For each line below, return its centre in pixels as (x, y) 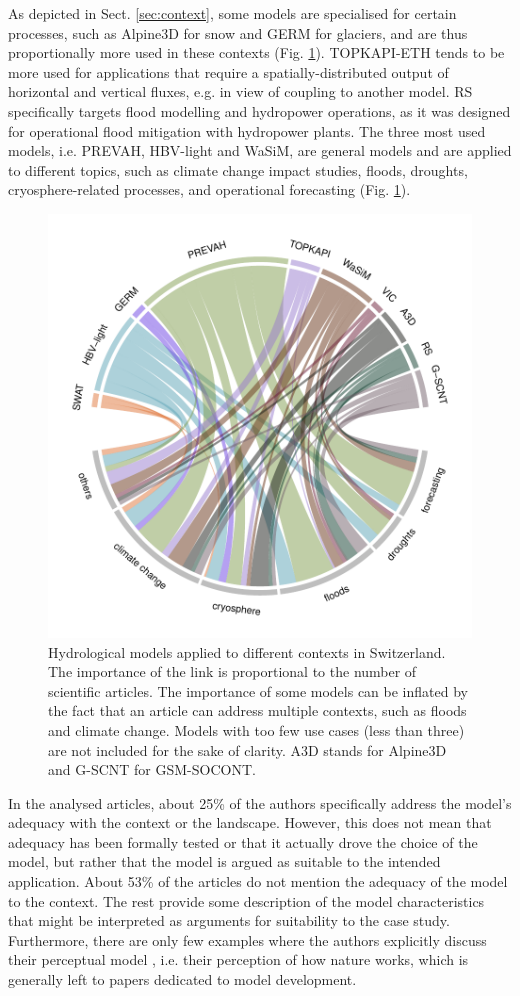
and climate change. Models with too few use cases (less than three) (256, 729)
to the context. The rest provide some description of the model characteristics (246, 900)
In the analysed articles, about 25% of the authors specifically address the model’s (260, 802)
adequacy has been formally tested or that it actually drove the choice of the (243, 841)
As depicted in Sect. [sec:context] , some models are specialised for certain (232, 13)
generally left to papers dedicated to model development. (182, 979)
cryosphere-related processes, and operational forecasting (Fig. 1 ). (209, 189)
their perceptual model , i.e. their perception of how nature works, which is (238, 959)
